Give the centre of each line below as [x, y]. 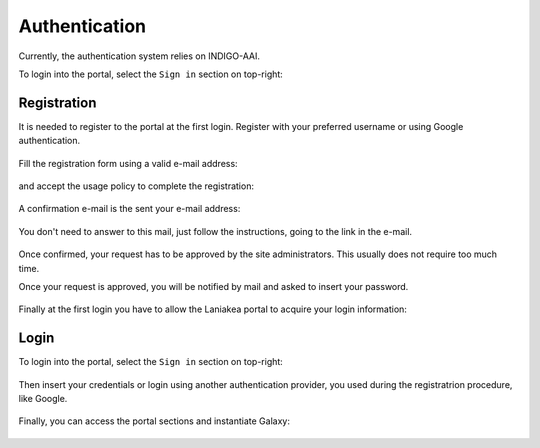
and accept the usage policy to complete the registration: [136, 186]
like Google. [43, 399]
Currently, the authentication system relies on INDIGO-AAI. [139, 56]
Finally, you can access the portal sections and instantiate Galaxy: [154, 421]
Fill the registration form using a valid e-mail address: [128, 163]
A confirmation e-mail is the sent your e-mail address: [129, 209]
